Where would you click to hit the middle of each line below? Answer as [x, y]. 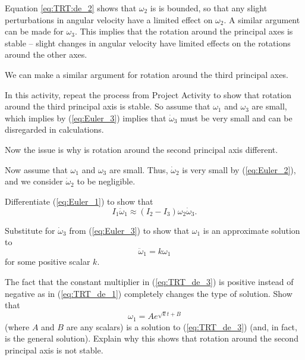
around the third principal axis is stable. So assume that [108, 106]
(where [17, 326]
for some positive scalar [48, 262]
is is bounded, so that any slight [209, 8]
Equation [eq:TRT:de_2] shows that [71, 8]
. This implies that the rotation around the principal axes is [184, 31]
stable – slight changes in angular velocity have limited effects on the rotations [148, 43]
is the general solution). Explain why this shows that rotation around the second [152, 338]
